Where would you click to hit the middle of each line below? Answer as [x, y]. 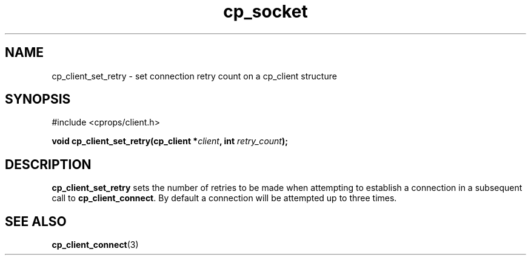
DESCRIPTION [48, 164]
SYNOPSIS [38, 99]
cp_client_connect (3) [95, 245]
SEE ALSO [36, 221]
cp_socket [265, 12]
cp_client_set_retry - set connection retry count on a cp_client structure [194, 76]
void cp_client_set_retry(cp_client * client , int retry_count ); [170, 141]
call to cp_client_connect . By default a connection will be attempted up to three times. [224, 198]
